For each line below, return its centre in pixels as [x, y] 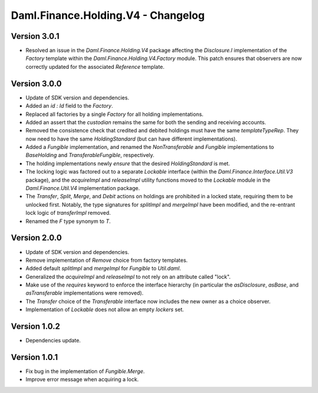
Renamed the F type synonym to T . [68, 221]
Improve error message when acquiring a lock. [82, 379]
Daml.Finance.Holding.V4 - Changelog [108, 15]
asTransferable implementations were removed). [85, 293]
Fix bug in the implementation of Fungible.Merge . [85, 371]
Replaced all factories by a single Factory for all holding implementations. [115, 114]
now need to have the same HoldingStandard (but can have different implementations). [131, 139]
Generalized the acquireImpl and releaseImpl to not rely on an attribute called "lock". [128, 277]
